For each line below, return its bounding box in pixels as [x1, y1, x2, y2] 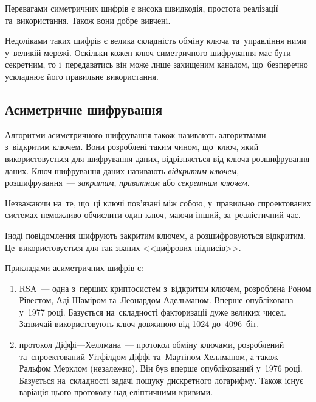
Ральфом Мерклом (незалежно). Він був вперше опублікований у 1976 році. [19, 362, 303, 375]
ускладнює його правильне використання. [5, 69, 159, 82]
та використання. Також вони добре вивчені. [5, 13, 171, 26]
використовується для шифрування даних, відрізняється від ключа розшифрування [5, 152, 310, 164]
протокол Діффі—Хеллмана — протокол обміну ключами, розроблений [19, 338, 284, 351]
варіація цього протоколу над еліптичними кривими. [19, 386, 213, 398]
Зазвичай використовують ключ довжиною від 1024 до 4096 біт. [19, 317, 259, 330]
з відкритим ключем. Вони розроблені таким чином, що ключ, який [5, 140, 259, 153]
